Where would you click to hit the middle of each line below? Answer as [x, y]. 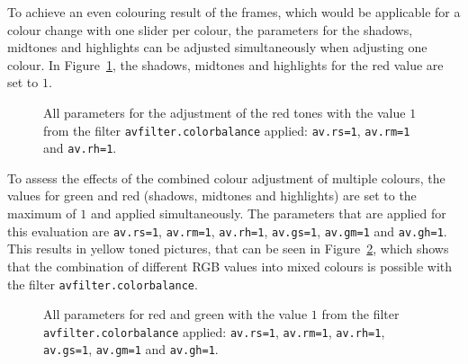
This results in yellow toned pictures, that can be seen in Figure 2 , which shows [228, 249]
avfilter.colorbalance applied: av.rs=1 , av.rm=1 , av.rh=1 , [214, 331]
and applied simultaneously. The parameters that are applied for [268, 213]
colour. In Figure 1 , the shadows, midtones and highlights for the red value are [225, 64]
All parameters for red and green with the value [175, 314]
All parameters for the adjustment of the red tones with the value [225, 112]
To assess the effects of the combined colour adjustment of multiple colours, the [226, 178]
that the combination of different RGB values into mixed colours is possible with [230, 266]
